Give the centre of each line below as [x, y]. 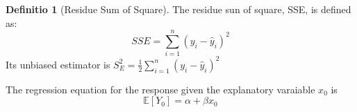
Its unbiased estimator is [58, 64]
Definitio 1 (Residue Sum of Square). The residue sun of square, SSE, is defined [178, 9]
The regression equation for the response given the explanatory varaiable [160, 89]
